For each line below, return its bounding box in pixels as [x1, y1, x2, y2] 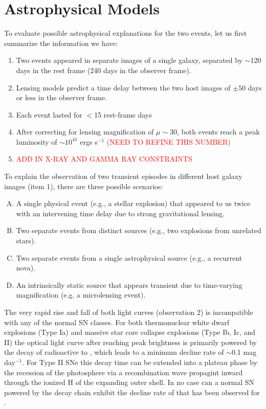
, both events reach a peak [177, 126, 260, 137]
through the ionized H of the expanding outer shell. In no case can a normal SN [4, 377, 255, 388]
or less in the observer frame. [16, 92, 107, 103]
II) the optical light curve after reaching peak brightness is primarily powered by [4, 336, 257, 347]
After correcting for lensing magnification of [16, 126, 154, 137]
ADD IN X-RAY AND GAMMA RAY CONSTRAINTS [16, 153, 192, 164]
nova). [16, 262, 36, 273]
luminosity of [16, 136, 57, 147]
